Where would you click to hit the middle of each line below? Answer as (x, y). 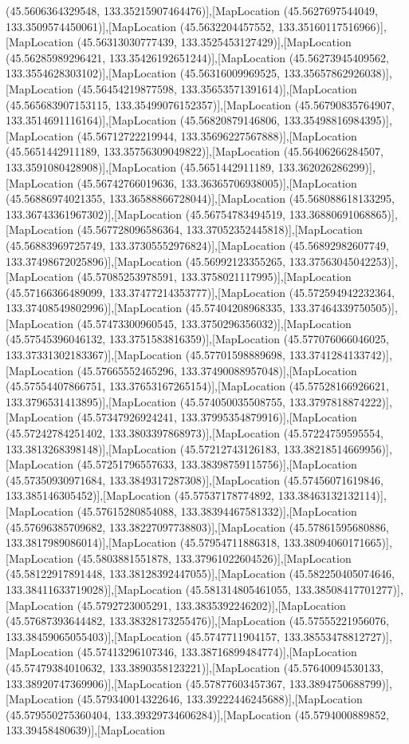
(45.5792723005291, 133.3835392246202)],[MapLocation (211, 605)
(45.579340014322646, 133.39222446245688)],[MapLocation (220, 699)
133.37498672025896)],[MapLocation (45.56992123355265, (146, 261)
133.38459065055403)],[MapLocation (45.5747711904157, (143, 636)
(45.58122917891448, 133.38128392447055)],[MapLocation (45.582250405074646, (200, 574)
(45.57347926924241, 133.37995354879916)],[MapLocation (217, 417)
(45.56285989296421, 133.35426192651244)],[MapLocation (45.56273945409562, (197, 57)
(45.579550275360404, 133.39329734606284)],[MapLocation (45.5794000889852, (197, 714)
